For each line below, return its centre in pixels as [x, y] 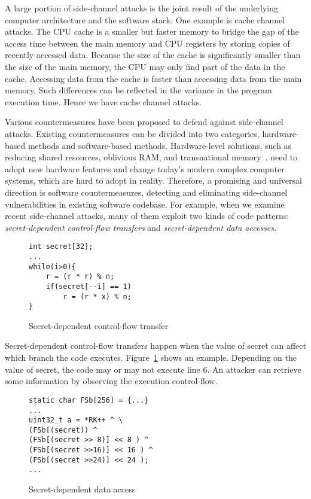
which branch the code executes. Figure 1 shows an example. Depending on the [151, 357]
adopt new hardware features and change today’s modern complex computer [145, 168]
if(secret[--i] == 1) [89, 286]
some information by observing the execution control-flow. [111, 381]
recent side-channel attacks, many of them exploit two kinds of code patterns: [147, 216]
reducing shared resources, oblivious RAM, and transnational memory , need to [151, 157]
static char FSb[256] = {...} [89, 400]
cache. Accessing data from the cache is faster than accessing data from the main [153, 78]
